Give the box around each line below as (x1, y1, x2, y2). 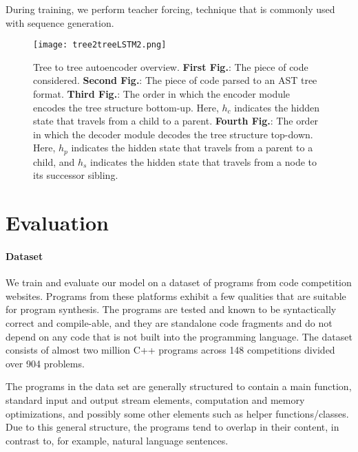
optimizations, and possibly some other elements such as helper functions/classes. (6, 406, 349, 420)
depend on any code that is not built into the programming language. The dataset (6, 329, 352, 343)
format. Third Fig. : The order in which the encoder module (33, 87, 291, 101)
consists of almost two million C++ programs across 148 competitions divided (6, 343, 335, 357)
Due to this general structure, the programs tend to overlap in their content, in (6, 420, 339, 434)
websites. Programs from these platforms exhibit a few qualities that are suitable (6, 288, 346, 303)
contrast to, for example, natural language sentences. (6, 433, 229, 447)
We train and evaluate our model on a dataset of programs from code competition (6, 275, 352, 290)
